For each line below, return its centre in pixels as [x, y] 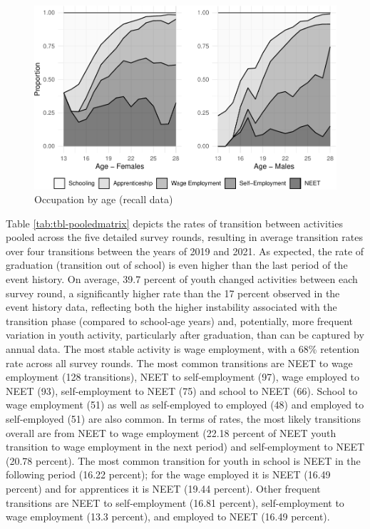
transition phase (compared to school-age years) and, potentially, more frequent [180, 320]
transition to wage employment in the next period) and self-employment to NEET [185, 447]
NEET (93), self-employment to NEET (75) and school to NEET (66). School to [182, 390]
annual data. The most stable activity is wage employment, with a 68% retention [183, 349]
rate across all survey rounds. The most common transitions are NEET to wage [179, 363]
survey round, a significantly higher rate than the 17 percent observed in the [173, 293]
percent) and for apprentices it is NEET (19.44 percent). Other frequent [163, 488]
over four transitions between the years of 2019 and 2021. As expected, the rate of [185, 251]
